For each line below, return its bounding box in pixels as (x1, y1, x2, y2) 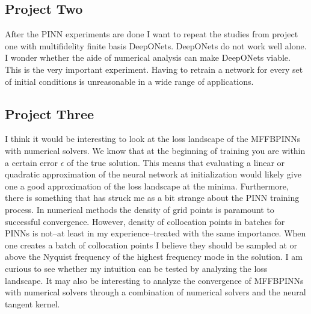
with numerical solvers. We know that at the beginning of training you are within (5, 144, 306, 156)
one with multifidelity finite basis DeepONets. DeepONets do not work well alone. (5, 39, 307, 52)
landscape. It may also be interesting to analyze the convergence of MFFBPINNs (5, 274, 304, 286)
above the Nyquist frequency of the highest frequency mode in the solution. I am (5, 250, 303, 263)
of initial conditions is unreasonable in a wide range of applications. (5, 75, 254, 87)
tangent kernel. (5, 297, 60, 310)
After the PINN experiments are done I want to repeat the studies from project (5, 28, 298, 40)
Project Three (5, 104, 94, 123)
